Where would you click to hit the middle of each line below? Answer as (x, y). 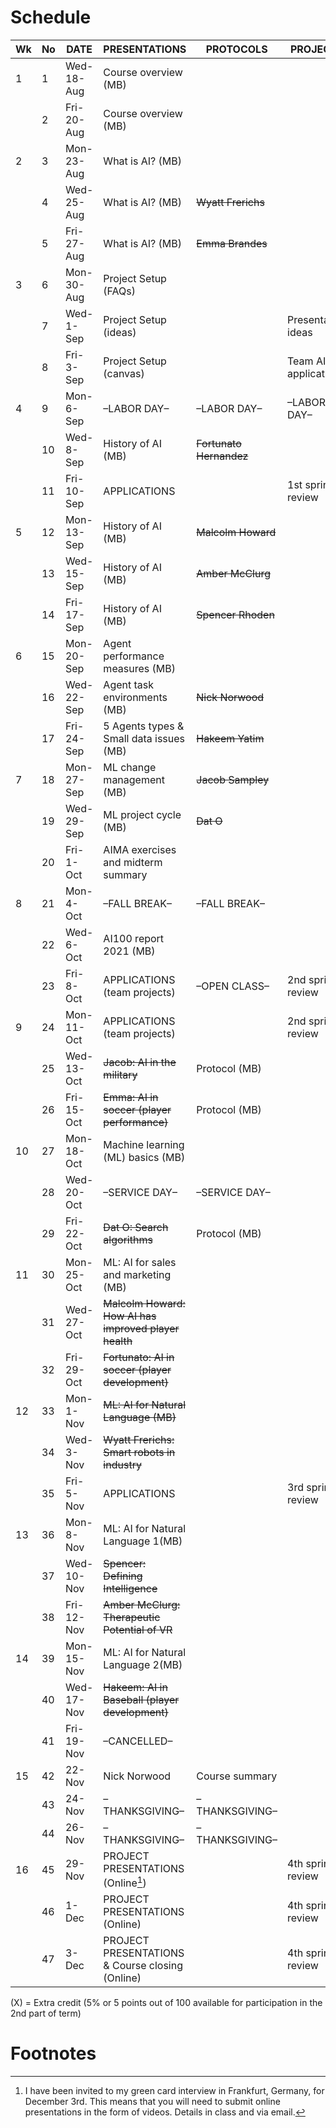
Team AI (307, 361)
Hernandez (222, 456)
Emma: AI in (131, 1097)
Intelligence (130, 1588)
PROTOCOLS (236, 49)
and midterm (133, 862)
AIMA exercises (140, 849)
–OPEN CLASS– (233, 986)
